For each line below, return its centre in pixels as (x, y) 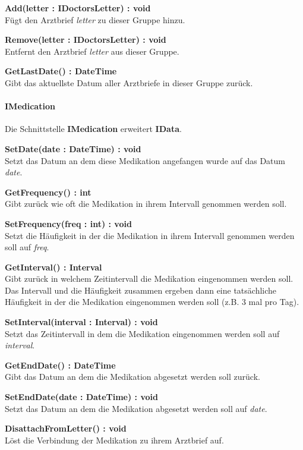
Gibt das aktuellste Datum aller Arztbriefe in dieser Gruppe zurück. (129, 82)
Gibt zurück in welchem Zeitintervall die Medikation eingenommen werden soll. (149, 279)
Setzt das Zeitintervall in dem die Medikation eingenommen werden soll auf (142, 333)
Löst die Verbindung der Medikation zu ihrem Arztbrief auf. (114, 440)
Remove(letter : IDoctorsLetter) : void (86, 40)
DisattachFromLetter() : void (66, 428)
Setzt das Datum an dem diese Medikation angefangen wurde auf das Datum (145, 160)
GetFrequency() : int (48, 192)
